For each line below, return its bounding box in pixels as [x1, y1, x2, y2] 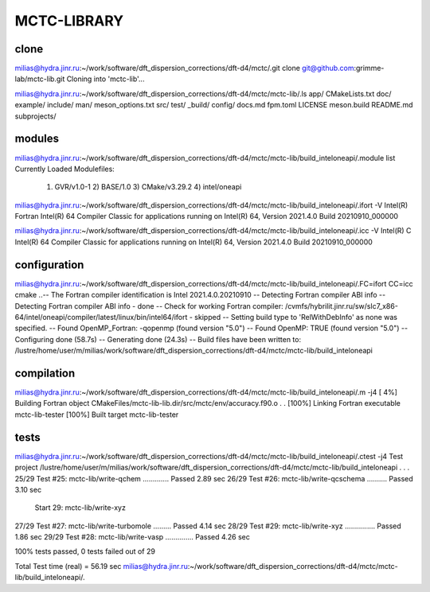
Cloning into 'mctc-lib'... [66, 74, 145, 84]
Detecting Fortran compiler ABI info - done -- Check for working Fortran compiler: [14, 301, 283, 310]
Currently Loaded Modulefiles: [14, 164, 115, 173]
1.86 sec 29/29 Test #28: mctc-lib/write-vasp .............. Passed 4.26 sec [14, 532, 251, 542]
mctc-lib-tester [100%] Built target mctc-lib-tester [14, 410, 179, 419]
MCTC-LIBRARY [14, 12, 123, 29]
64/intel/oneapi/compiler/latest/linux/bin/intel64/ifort [14, 312, 188, 321]
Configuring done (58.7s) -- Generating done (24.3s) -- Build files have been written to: [14, 334, 302, 344]
